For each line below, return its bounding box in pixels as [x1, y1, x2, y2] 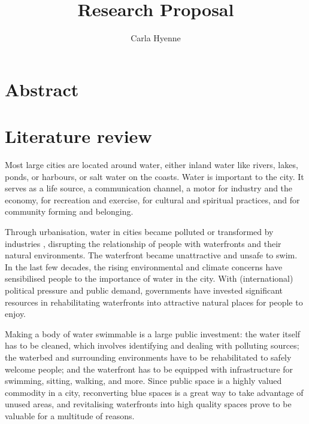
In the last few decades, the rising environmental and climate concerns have [5, 260, 283, 273]
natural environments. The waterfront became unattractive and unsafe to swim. [5, 249, 298, 261]
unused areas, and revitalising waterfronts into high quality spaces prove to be [5, 398, 292, 410]
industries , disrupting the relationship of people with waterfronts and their [5, 237, 281, 249]
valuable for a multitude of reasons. [5, 409, 135, 422]
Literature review [5, 124, 152, 148]
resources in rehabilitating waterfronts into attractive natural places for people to [5, 295, 303, 308]
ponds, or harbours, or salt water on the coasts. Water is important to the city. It [5, 170, 304, 182]
